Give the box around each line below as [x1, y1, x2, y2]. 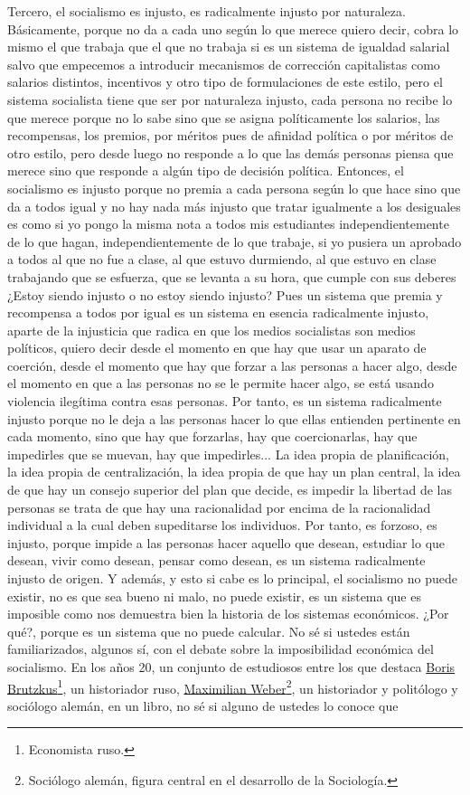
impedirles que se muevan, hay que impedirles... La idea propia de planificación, [7, 444, 450, 463]
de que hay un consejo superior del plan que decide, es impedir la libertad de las [7, 480, 453, 499]
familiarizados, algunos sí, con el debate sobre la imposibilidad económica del [7, 639, 434, 658]
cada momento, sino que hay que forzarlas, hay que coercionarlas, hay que [7, 427, 418, 446]
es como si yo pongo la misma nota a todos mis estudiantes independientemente [7, 214, 449, 233]
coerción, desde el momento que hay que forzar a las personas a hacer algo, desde [7, 355, 457, 374]
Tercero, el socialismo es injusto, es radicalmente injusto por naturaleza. [7, 2, 406, 20]
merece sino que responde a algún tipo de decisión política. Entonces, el [7, 161, 404, 180]
